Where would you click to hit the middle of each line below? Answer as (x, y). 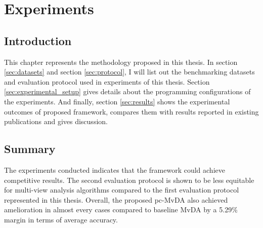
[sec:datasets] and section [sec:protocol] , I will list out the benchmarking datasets (129, 72)
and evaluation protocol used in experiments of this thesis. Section (107, 81)
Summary (30, 149)
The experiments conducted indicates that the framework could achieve (115, 169)
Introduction (38, 40)
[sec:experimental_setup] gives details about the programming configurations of (127, 91)
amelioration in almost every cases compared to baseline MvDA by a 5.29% (121, 210)
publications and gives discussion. (56, 121)
